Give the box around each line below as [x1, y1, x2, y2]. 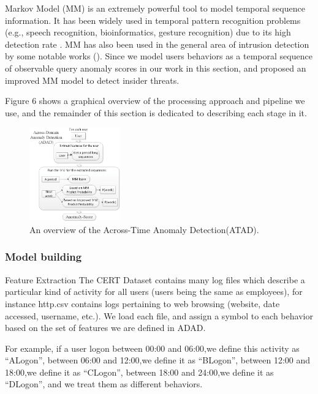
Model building [5, 249, 82, 264]
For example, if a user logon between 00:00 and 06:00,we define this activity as [5, 341, 300, 354]
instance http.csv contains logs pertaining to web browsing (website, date [5, 297, 280, 310]
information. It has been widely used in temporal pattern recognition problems [5, 13, 301, 26]
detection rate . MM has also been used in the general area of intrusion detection [5, 37, 309, 50]
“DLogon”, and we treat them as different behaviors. [5, 377, 203, 390]
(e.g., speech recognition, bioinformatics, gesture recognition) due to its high [5, 26, 291, 39]
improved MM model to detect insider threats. [5, 73, 180, 86]
